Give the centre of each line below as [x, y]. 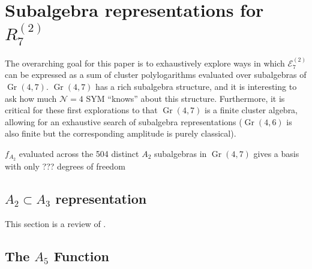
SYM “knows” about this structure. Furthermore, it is [185, 98]
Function [82, 256]
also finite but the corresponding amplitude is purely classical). [121, 133]
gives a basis [276, 153]
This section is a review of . [55, 223]
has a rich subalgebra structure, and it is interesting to [196, 86]
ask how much [31, 98]
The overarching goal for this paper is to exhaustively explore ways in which [145, 63]
